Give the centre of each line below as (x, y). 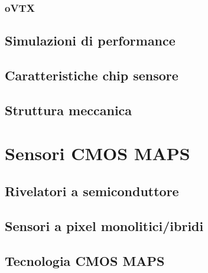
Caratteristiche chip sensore (92, 75)
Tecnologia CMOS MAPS (85, 260)
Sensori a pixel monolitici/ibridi (104, 225)
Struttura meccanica (69, 110)
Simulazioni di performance (90, 40)
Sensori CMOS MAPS (97, 153)
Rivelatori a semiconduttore (92, 191)
